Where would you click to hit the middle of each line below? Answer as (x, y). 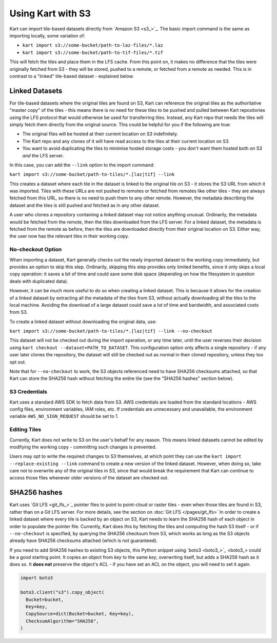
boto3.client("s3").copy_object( (62, 592)
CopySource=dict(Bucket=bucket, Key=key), (80, 614)
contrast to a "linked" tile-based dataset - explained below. (72, 76)
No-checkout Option (36, 250)
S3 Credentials (28, 392)
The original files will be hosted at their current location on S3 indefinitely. (100, 134)
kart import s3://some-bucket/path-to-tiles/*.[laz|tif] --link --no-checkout (111, 331)
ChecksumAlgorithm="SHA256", (63, 621)
